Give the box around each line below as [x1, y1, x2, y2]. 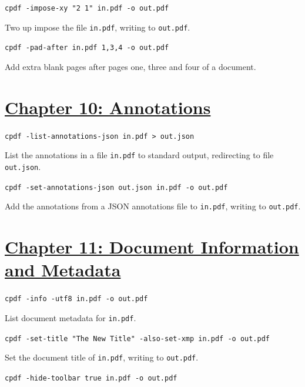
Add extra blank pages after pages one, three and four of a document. [5, 60, 256, 72]
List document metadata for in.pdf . [5, 311, 136, 323]
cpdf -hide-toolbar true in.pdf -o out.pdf [5, 373, 177, 382]
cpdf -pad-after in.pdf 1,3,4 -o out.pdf [5, 44, 169, 52]
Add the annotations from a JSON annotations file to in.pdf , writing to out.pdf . [5, 200, 301, 212]
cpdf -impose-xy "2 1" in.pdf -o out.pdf [5, 4, 169, 12]
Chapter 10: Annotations [5, 95, 211, 119]
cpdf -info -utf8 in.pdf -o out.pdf [5, 295, 148, 303]
